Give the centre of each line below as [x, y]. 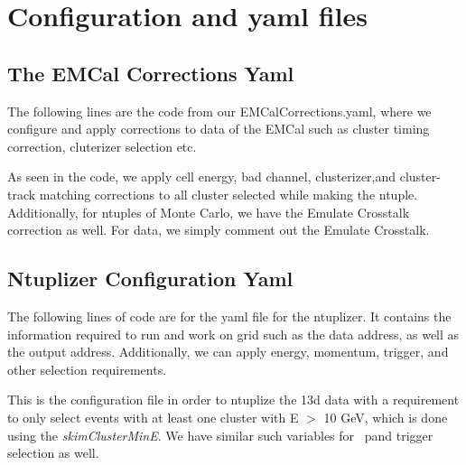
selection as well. [53, 453]
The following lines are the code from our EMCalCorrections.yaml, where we [219, 111]
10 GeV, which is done [386, 417]
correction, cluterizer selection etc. [102, 146]
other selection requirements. [87, 369]
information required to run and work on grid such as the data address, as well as [233, 334]
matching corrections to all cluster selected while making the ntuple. [228, 194]
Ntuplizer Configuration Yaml [150, 279]
